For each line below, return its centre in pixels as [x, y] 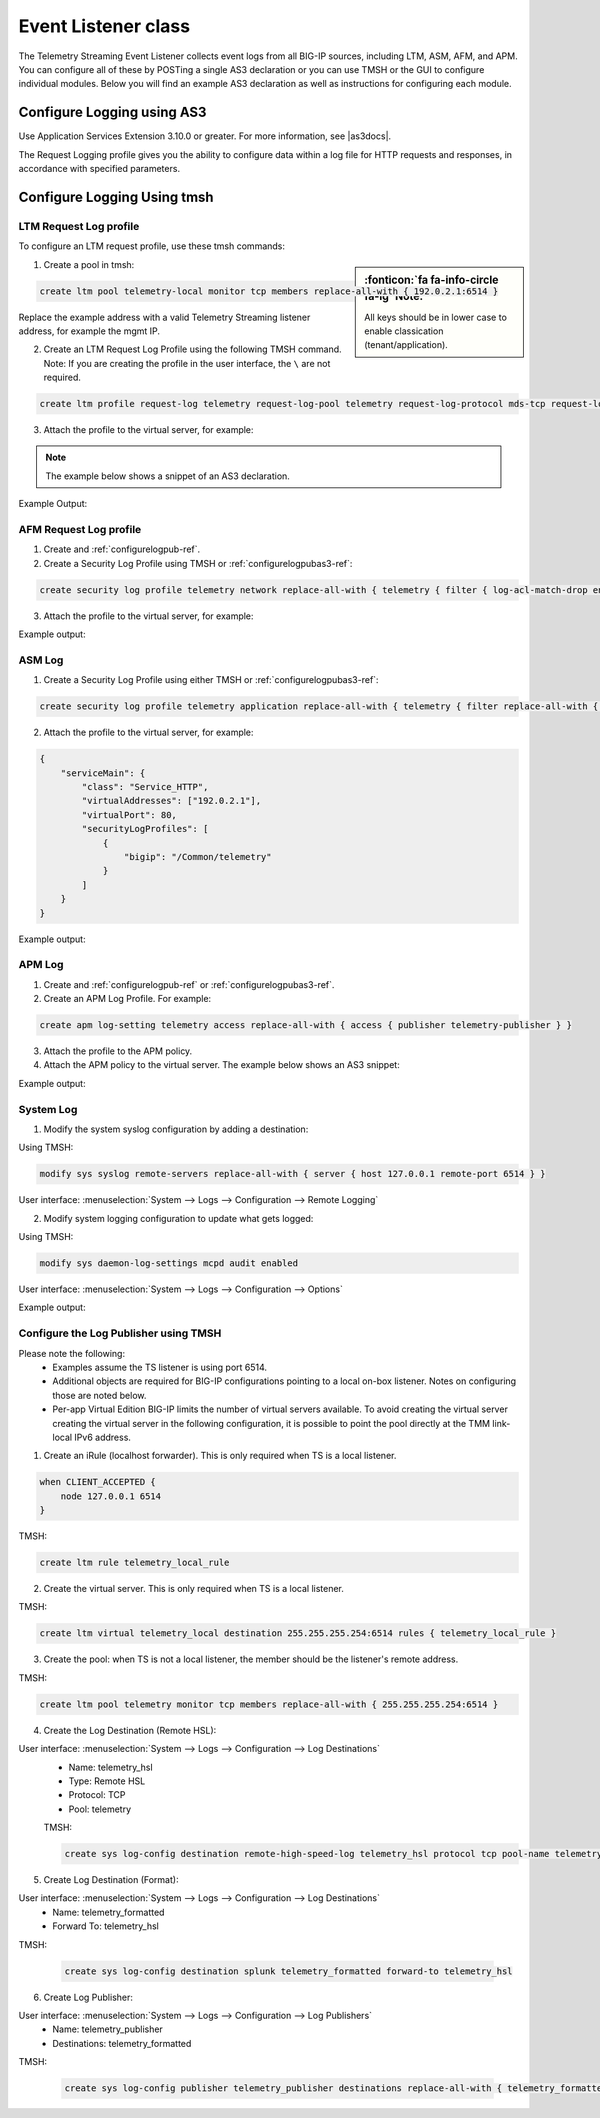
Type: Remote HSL [107, 1781]
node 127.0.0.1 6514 [111, 1496]
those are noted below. [99, 1395]
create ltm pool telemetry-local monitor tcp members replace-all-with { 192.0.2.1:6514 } [269, 291]
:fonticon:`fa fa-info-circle [431, 280]
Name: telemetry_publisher [108, 2029]
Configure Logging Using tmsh [116, 196]
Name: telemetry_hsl [111, 1767]
